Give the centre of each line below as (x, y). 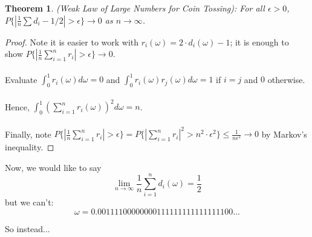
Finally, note (28, 134)
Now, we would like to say (53, 167)
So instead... (28, 228)
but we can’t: (29, 202)
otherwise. (286, 79)
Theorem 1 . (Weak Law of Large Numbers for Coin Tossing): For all (135, 8)
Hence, (17, 106)
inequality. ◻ (30, 147)
